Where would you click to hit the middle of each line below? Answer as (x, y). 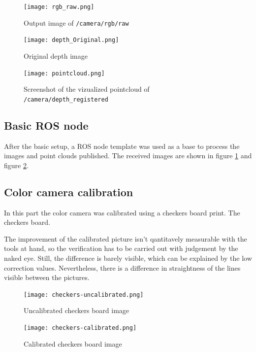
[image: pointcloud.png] (64, 73)
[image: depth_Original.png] (71, 40)
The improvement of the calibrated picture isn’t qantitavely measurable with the (126, 238)
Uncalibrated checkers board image (77, 310)
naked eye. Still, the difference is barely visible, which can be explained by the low (128, 258)
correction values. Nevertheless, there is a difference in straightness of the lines (122, 267)
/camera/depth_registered (66, 99)
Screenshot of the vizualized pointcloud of (87, 89)
